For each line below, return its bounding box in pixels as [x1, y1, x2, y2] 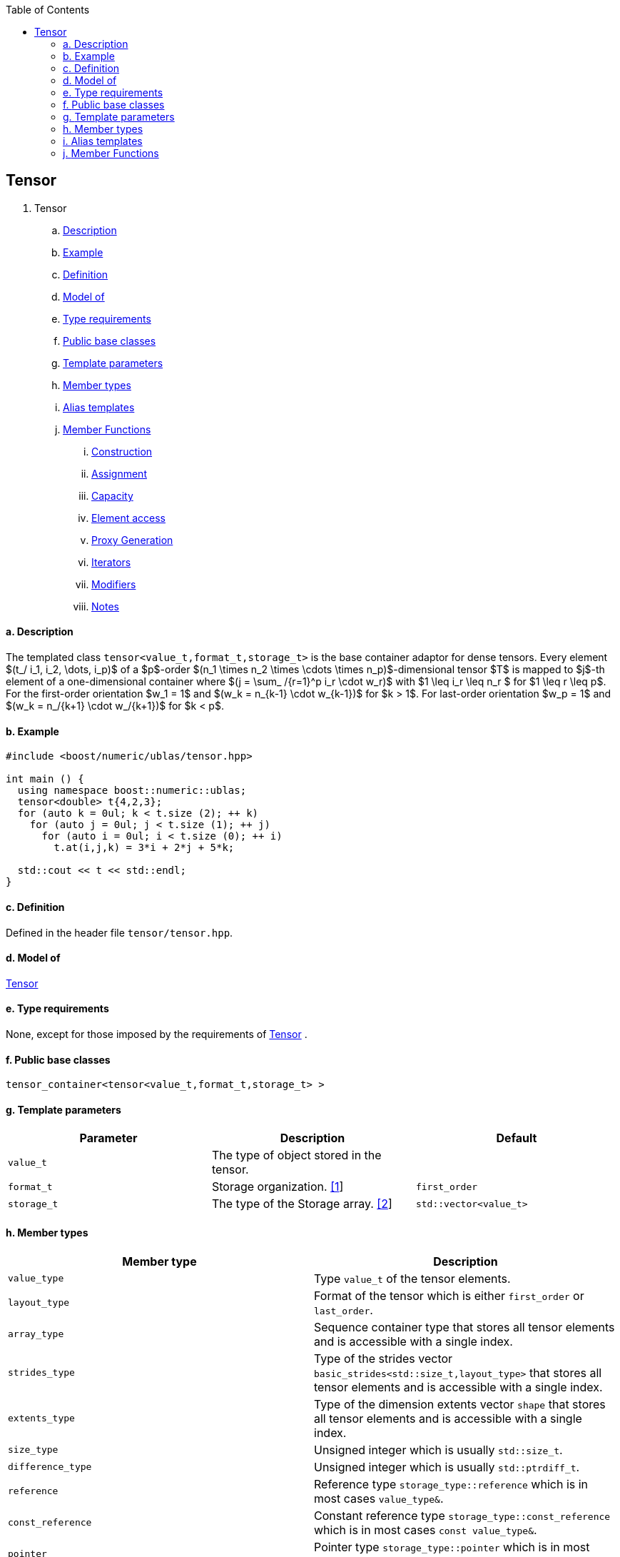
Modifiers [91, 578, 136, 590]
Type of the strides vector [314, 1351, 453, 1366]
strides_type [8, 1367, 75, 1379]
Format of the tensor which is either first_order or [314, 1288, 584, 1303]
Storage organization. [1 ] [211, 1179, 344, 1194]
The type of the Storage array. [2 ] [211, 1196, 392, 1211]
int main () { [6, 773, 84, 785]
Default [496, 1131, 537, 1146]
